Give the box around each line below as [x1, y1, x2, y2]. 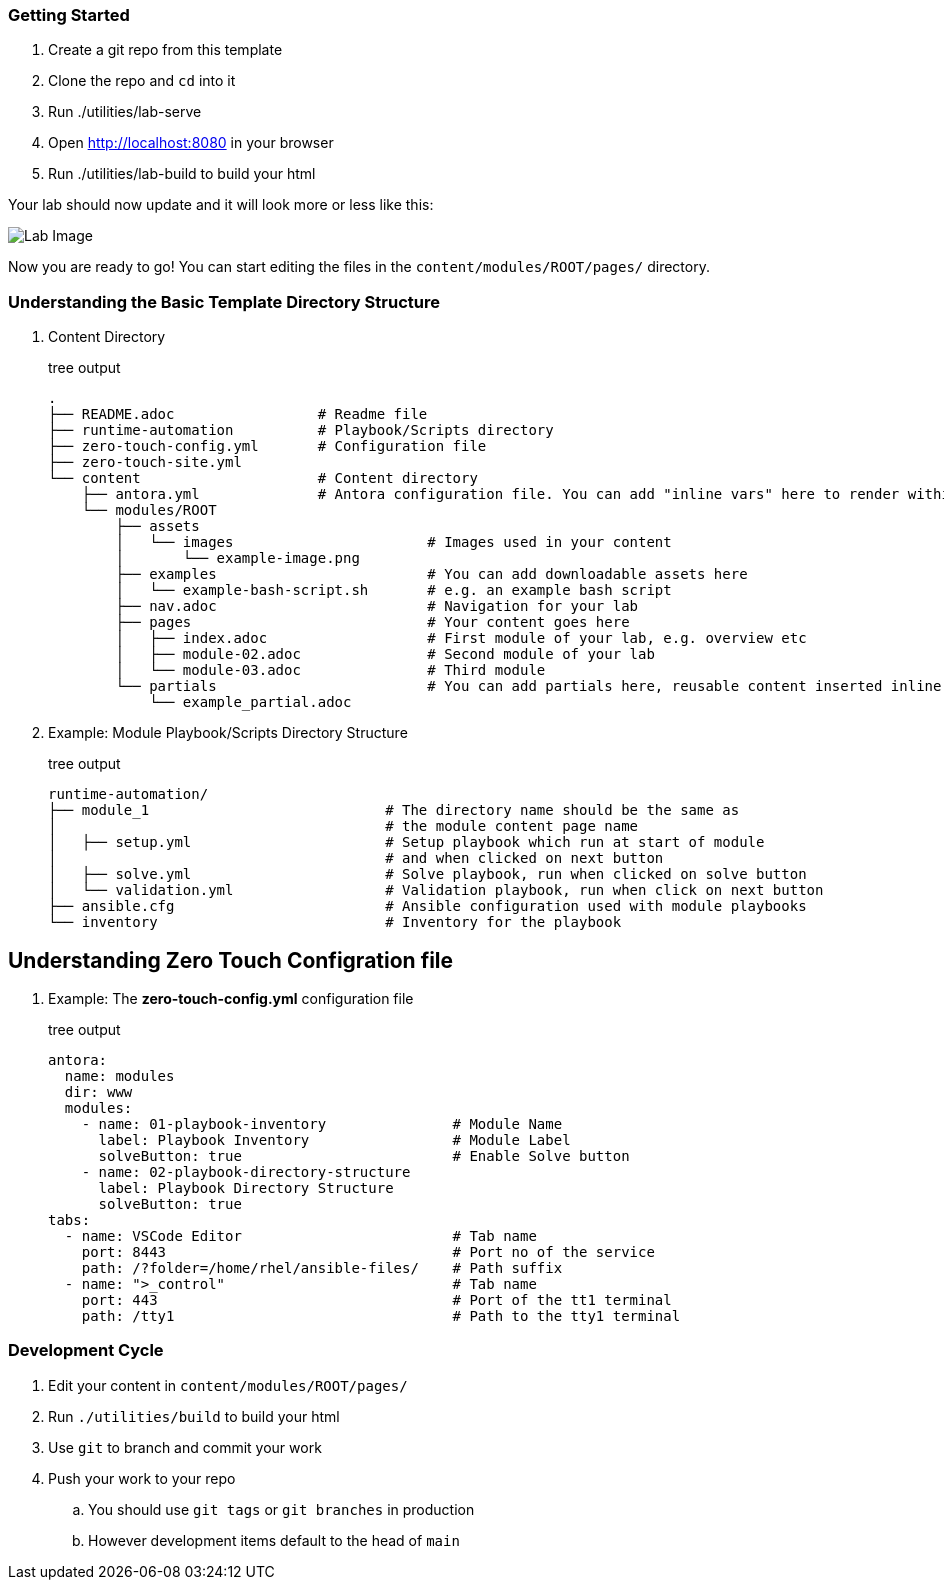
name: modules [64, 1067, 175, 1084]
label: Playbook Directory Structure [98, 1179, 394, 1196]
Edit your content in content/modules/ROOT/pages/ [48, 1376, 408, 1394]
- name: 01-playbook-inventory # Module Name [81, 1115, 563, 1132]
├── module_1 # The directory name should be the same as [48, 802, 740, 819]
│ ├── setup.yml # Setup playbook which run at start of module [48, 834, 765, 851]
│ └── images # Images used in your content [115, 534, 672, 551]
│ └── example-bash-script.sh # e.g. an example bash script [115, 582, 672, 599]
